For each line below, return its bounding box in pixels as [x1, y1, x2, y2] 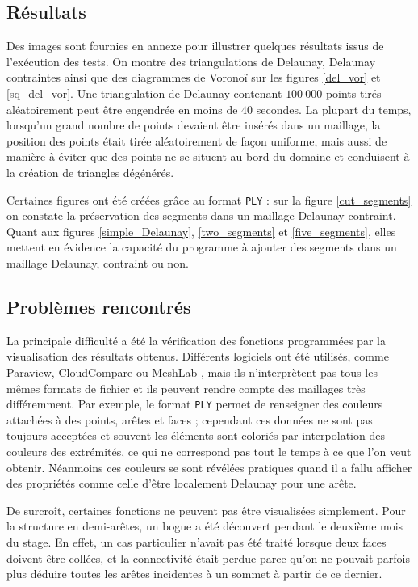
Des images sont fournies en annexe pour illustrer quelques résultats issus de [6, 37, 384, 54]
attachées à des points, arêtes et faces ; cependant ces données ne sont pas [6, 411, 373, 428]
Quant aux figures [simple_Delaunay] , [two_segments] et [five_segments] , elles [6, 222, 396, 239]
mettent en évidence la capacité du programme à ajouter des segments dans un [6, 239, 397, 255]
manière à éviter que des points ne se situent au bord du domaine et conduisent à [6, 148, 410, 165]
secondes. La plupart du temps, [256, 100, 412, 117]
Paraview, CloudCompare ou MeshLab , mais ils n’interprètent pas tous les [6, 363, 378, 380]
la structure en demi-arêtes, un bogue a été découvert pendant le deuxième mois [6, 517, 403, 534]
